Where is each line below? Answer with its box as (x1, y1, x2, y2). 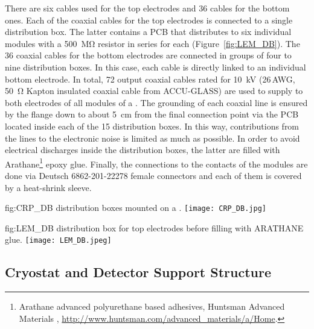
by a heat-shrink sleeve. (5, 181, 92, 193)
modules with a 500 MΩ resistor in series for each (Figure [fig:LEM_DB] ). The (5, 37, 300, 49)
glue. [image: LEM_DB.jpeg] (5, 233, 112, 246)
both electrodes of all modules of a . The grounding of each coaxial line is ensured (5, 96, 308, 108)
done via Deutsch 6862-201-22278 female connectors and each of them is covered (5, 169, 302, 181)
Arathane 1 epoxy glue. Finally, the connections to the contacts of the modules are (5, 155, 308, 170)
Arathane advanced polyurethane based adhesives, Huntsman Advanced (19, 300, 285, 313)
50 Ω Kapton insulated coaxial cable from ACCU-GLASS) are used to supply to (5, 84, 303, 97)
